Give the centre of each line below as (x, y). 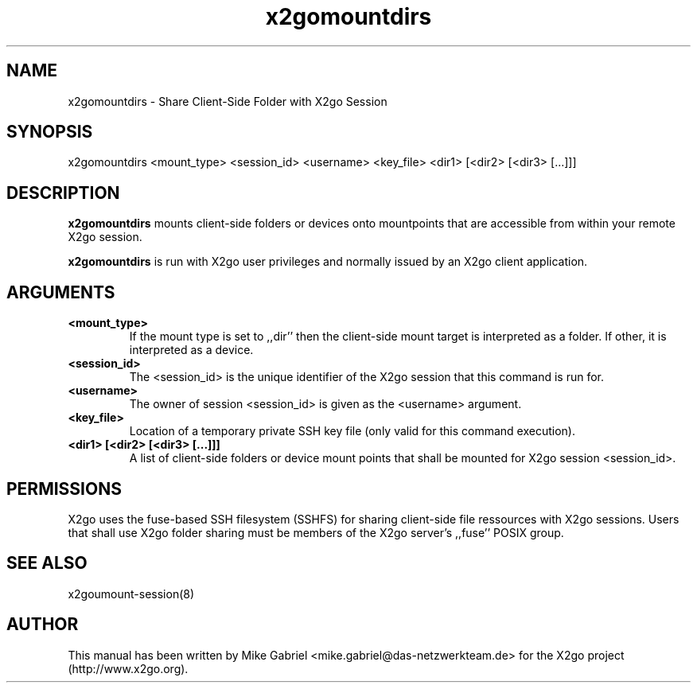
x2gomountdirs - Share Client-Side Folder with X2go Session (228, 101)
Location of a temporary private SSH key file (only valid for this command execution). (352, 431)
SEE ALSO (47, 563)
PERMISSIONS (64, 489)
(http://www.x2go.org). (128, 668)
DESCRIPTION (63, 193)
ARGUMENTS (61, 292)
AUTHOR (43, 625)
